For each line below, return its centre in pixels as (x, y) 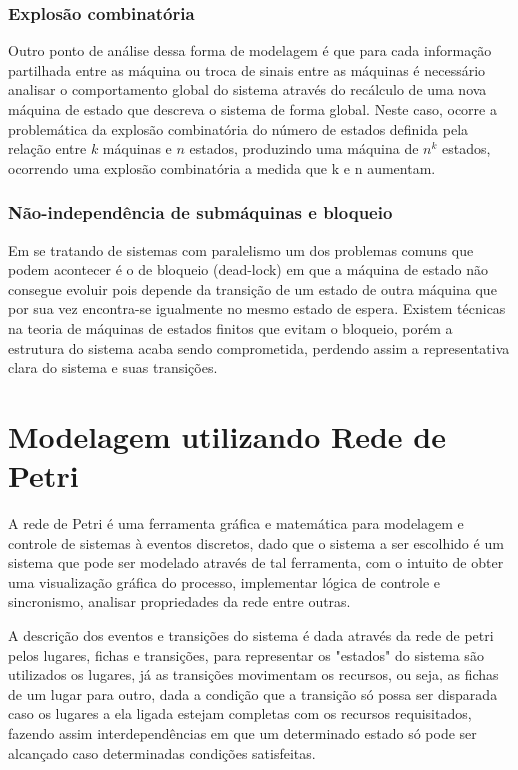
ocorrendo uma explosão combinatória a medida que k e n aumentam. (222, 167)
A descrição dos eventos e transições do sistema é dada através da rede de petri (251, 635)
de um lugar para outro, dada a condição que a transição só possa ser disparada (253, 693)
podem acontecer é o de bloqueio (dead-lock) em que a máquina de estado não (248, 269)
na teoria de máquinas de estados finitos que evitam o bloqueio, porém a (230, 327)
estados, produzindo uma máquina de (304, 148)
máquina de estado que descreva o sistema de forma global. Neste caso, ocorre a (252, 109)
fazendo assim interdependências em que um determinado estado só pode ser (242, 733)
